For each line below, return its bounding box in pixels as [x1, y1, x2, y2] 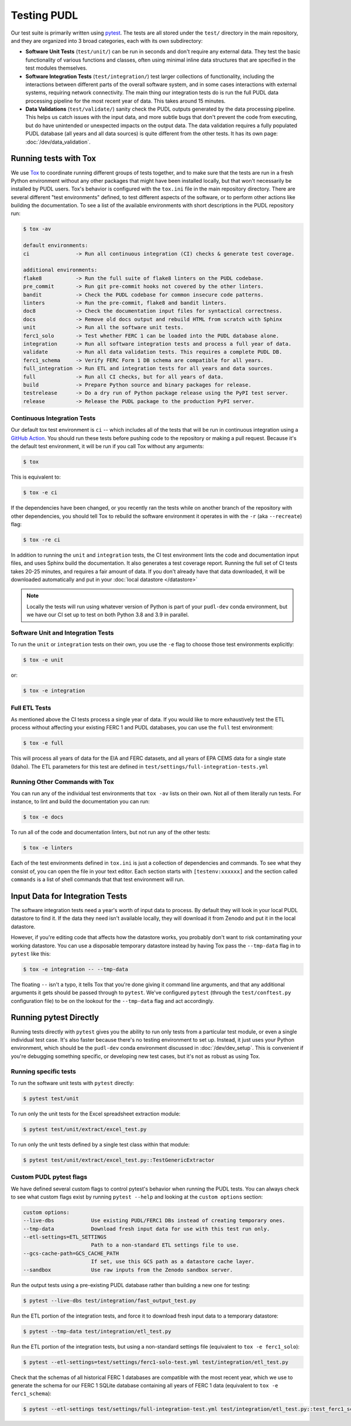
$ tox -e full [23, 740, 64, 746]
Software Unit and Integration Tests [11, 629, 114, 637]
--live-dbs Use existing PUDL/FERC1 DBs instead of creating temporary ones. [23, 1217, 286, 1224]
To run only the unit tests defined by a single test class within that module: [11, 1141, 190, 1148]
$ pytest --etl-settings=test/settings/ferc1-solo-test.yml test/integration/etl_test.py [23, 1359, 289, 1365]
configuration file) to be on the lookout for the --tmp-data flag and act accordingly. [11, 997, 214, 1004]
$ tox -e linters [23, 844, 73, 851]
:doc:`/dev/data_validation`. [25, 138, 91, 145]
